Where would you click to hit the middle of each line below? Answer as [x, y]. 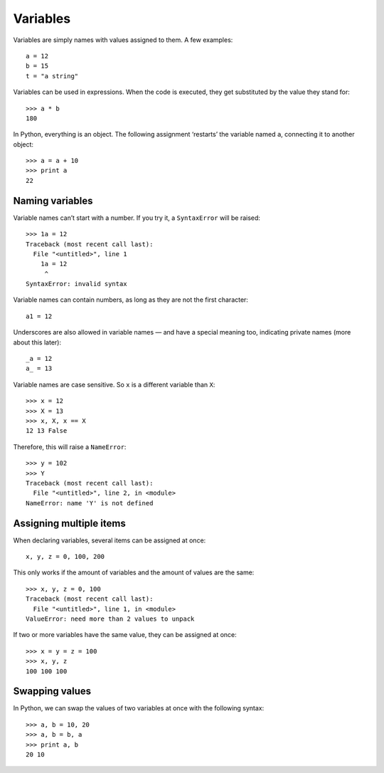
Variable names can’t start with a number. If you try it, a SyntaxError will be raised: [137, 218]
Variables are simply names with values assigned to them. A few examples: [123, 40]
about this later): [37, 342]
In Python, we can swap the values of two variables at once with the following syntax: [139, 708]
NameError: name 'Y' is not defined [90, 503]
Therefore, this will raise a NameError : [70, 447]
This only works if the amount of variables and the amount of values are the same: [134, 572]
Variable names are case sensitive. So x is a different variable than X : [114, 384]
